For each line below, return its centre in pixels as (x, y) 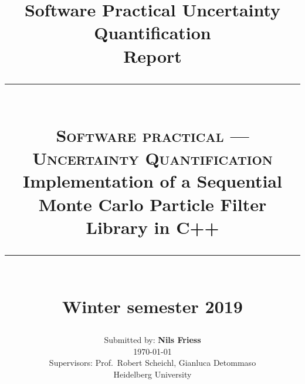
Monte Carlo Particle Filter (152, 204)
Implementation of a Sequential (152, 181)
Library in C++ (152, 227)
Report (152, 55)
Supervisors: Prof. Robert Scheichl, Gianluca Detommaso (152, 363)
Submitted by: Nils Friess (152, 340)
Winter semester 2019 (152, 306)
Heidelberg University (152, 374)
